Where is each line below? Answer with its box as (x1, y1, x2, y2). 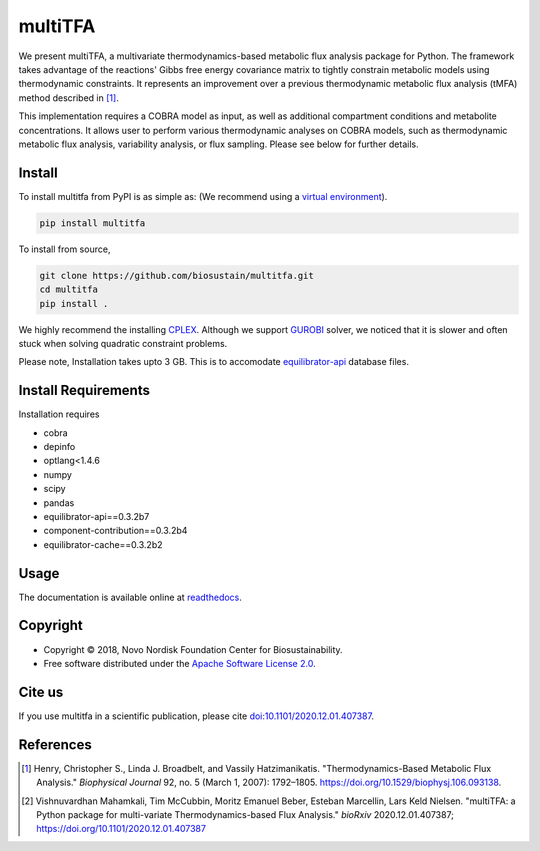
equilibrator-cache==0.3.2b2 (43, 538, 163, 550)
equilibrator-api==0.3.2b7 (43, 510, 150, 522)
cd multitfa (39, 284, 99, 295)
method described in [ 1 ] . (18, 91, 119, 104)
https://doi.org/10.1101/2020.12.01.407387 (36, 823, 207, 835)
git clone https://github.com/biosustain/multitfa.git (39, 270, 314, 281)
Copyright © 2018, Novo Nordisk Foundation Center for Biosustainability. (43, 643, 344, 655)
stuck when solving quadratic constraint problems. (18, 337, 228, 349)
